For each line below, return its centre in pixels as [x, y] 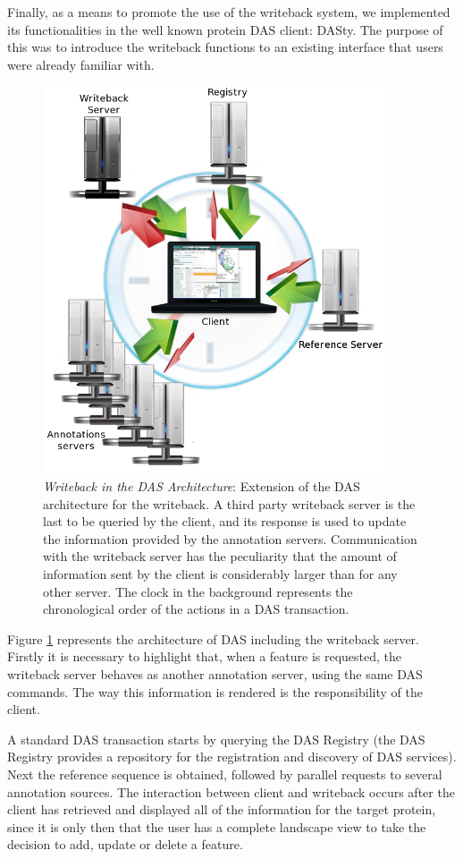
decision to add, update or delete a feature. [125, 844]
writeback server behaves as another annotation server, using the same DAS [215, 674]
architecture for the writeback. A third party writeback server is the [229, 503]
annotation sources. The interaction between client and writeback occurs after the [231, 791]
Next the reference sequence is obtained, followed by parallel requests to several [225, 774]
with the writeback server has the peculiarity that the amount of [220, 556]
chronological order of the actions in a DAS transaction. [196, 609]
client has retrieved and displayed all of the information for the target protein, [222, 809]
